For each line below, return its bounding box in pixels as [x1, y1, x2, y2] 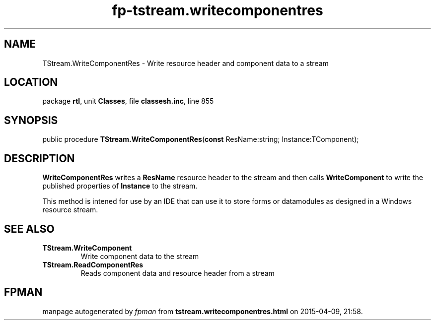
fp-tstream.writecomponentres [112, 2, 323, 19]
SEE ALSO [4, 222, 55, 235]
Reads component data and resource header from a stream [80, 268, 275, 277]
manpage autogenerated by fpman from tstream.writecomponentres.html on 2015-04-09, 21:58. [42, 307, 363, 316]
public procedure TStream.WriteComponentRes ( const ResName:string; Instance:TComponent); [42, 135, 359, 144]
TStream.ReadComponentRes [42, 260, 144, 269]
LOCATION [4, 76, 58, 89]
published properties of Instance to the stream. [42, 182, 198, 191]
